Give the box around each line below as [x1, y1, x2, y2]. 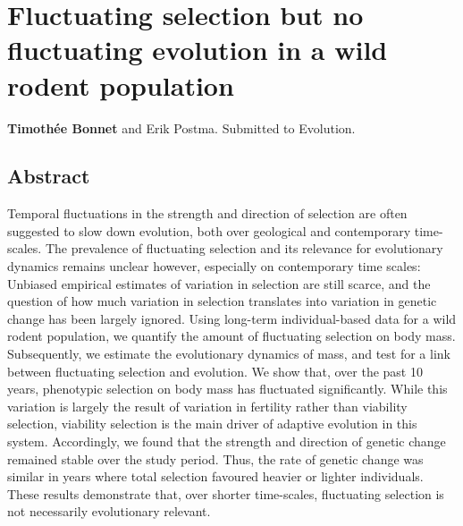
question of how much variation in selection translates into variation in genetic [7, 292, 437, 310]
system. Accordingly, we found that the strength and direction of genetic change [7, 432, 446, 451]
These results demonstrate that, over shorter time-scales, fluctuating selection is [7, 484, 444, 503]
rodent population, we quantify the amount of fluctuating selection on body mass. [7, 327, 456, 345]
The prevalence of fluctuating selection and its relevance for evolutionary [45, 239, 443, 258]
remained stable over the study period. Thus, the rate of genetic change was [7, 449, 424, 468]
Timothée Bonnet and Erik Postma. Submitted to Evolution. [7, 118, 356, 137]
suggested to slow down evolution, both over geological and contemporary [7, 221, 411, 240]
